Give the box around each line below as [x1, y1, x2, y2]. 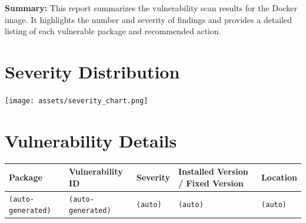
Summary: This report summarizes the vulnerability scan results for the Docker [5, 2, 297, 14]
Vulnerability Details [5, 128, 177, 152]
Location [261, 170, 297, 183]
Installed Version [178, 165, 248, 178]
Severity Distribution [5, 59, 180, 83]
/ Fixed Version [178, 176, 244, 189]
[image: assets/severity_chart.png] [5, 96, 148, 105]
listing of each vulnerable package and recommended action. [5, 25, 221, 37]
